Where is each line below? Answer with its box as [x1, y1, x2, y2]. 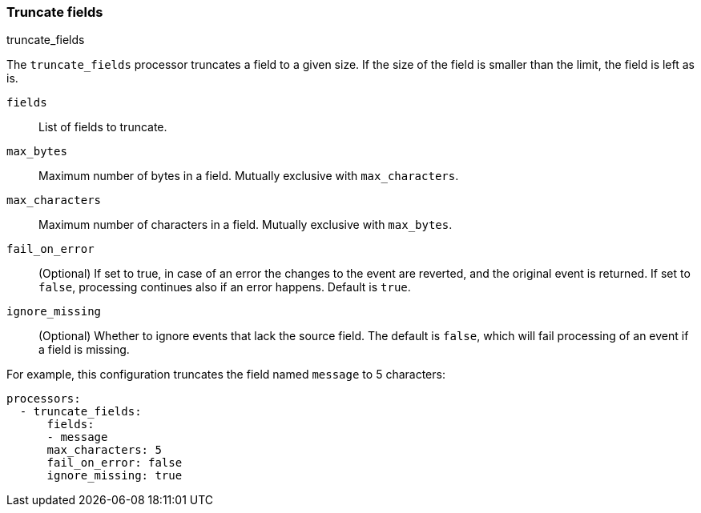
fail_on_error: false [46, 456, 183, 470]
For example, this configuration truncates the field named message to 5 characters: [6, 367, 445, 382]
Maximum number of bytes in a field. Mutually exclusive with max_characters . [38, 169, 459, 183]
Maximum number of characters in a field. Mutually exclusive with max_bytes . [38, 218, 453, 232]
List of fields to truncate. [38, 120, 167, 134]
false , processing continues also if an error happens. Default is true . [38, 280, 411, 295]
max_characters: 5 [46, 443, 162, 457]
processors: [6, 392, 81, 406]
